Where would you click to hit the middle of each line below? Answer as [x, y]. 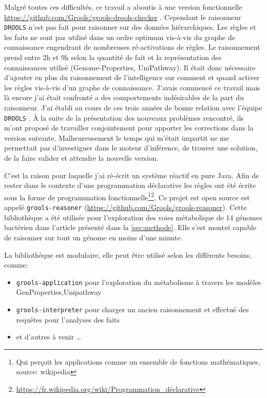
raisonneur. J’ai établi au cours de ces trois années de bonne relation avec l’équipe [133, 107]
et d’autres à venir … [49, 337]
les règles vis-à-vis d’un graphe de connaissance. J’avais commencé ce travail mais [132, 87]
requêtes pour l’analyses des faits [68, 319]
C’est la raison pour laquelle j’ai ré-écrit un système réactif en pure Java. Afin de [132, 175]
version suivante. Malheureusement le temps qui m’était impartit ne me [117, 137]
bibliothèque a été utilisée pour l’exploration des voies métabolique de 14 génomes [133, 217]
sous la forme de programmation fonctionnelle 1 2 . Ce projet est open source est [127, 196]
